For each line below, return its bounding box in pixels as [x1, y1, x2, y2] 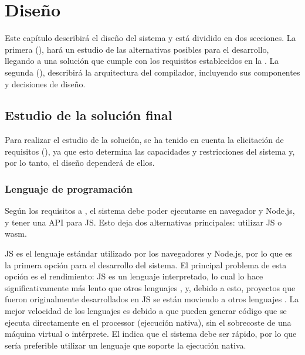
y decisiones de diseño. [5, 77, 86, 90]
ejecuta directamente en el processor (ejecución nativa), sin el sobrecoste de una [5, 316, 292, 328]
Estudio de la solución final [5, 106, 172, 124]
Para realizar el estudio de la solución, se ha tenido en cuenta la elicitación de [5, 134, 284, 146]
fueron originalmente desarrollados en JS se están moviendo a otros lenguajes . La [5, 293, 299, 305]
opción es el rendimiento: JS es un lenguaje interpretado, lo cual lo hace [5, 270, 263, 282]
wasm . [5, 227, 27, 240]
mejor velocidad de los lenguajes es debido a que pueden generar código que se [5, 305, 287, 317]
